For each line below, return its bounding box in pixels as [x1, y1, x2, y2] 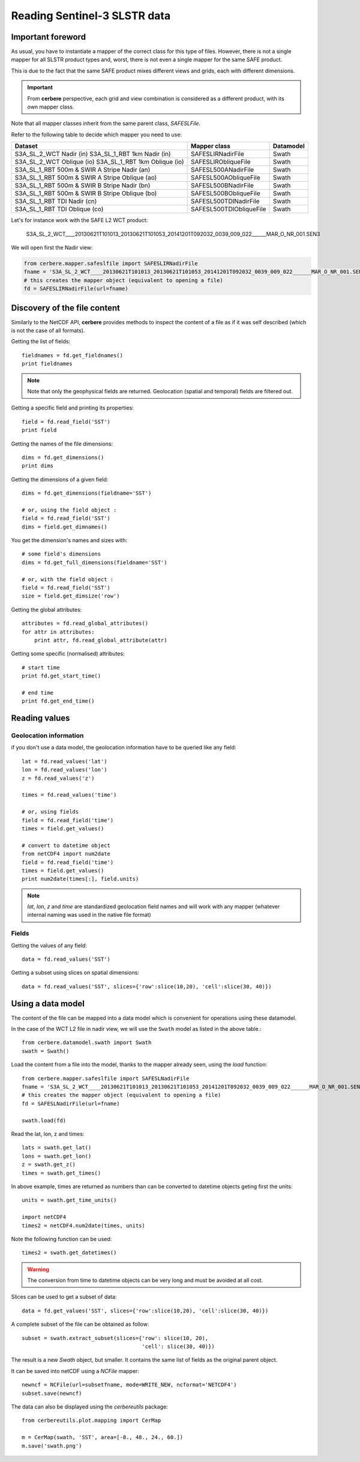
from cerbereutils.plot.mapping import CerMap [22, 1417, 161, 1424]
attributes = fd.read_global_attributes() [22, 620, 149, 627]
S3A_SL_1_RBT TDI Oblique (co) [14, 205, 104, 213]
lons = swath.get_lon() [22, 1153, 92, 1159]
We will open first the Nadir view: [11, 244, 93, 251]
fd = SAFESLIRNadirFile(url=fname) [23, 285, 128, 292]
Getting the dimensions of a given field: [11, 476, 109, 483]
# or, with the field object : [22, 576, 114, 582]
